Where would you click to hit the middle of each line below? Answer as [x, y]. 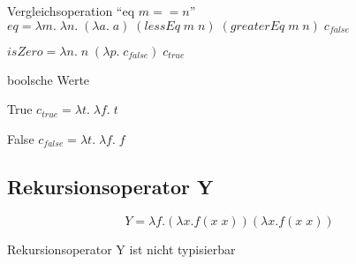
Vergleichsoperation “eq [71, 11]
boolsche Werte [49, 79]
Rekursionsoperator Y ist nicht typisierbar [121, 249]
